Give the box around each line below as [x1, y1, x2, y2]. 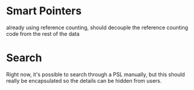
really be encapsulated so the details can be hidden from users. [6, 77, 162, 84]
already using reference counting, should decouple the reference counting [6, 24, 189, 31]
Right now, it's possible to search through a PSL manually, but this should [6, 70, 185, 78]
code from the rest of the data [6, 30, 80, 37]
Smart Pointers [6, 4, 82, 18]
